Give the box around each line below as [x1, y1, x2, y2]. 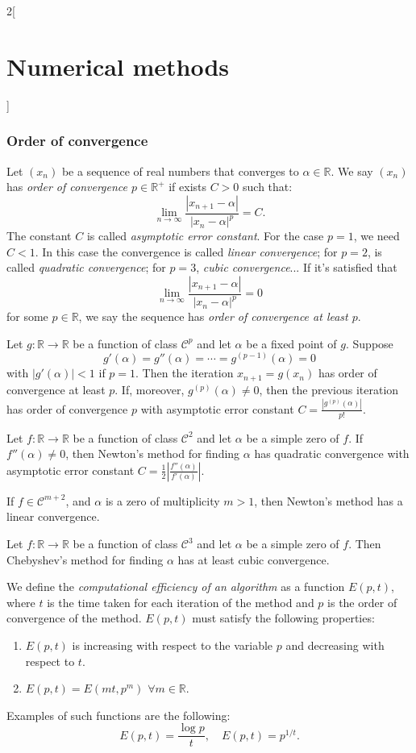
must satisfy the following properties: [192, 609, 375, 626]
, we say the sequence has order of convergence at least [78, 308, 348, 325]
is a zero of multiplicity [105, 492, 220, 509]
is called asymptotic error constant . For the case [86, 227, 324, 244]
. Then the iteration [135, 364, 234, 381]
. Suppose [346, 335, 393, 352]
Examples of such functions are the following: [6, 706, 231, 723]
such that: [243, 178, 293, 195]
